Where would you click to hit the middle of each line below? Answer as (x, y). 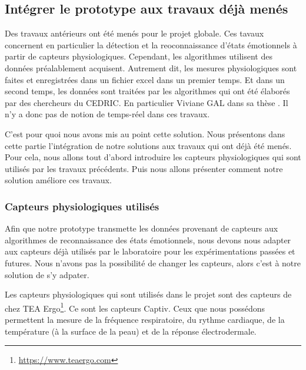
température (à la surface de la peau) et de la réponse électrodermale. (131, 331)
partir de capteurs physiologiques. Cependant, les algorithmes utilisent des (139, 56)
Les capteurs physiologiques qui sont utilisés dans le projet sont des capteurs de (148, 294)
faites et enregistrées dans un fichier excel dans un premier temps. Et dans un (145, 79)
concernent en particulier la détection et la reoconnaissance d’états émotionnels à (151, 44)
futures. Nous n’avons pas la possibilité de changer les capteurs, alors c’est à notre (153, 262)
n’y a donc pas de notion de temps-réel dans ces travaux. (107, 114)
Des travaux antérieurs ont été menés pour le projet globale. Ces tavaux (134, 33)
